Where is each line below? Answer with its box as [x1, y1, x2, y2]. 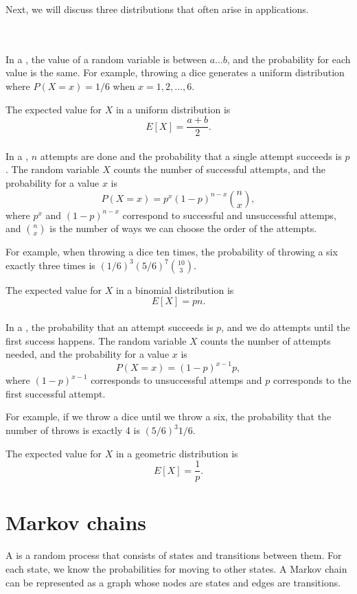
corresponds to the [273, 373, 352, 387]
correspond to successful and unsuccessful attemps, [122, 207, 336, 222]
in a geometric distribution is [115, 446, 238, 460]
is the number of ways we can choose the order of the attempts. [49, 221, 317, 236]
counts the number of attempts [200, 333, 331, 347]
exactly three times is [5, 258, 95, 272]
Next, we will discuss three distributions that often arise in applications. [5, 2, 309, 16]
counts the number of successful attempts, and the [113, 162, 325, 176]
